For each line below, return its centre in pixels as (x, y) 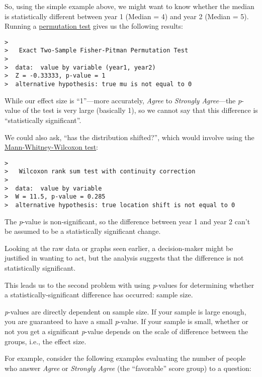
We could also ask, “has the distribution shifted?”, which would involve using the (129, 137)
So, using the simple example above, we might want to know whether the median (129, 6)
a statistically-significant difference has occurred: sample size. (99, 295)
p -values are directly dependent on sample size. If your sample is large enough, (125, 311)
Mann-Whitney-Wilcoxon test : (52, 147)
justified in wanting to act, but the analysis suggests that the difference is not (124, 258)
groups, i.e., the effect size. (46, 341)
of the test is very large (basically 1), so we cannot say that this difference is (140, 110)
